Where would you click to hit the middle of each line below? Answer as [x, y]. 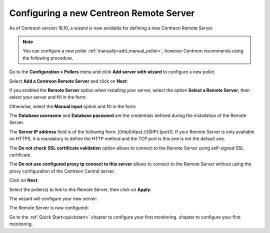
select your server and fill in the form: [48, 97]
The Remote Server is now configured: [49, 208]
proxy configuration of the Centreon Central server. [62, 171]
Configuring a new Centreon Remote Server [102, 13]
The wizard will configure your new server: [53, 198]
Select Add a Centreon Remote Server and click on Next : [69, 81]
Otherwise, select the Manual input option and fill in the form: [73, 106]
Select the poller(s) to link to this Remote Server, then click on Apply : [80, 189]
